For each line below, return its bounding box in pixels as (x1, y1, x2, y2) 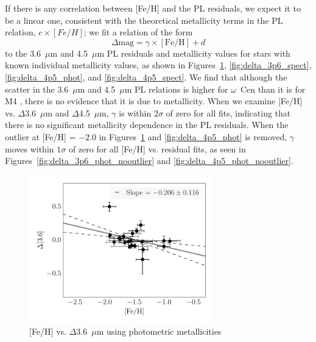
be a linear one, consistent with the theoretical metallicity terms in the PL (5, 13, 283, 26)
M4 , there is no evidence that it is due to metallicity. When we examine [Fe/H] (5, 94, 303, 107)
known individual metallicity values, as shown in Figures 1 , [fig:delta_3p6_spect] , (5, 59, 312, 71)
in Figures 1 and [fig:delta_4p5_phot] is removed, (99, 130, 287, 143)
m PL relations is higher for (124, 82, 228, 95)
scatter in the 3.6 (5, 82, 69, 95)
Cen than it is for (240, 82, 306, 95)
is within (119, 106, 152, 119)
